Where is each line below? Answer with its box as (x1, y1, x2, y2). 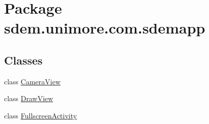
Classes (4, 52, 43, 68)
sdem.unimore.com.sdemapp (4, 17, 205, 38)
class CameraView (4, 76, 61, 86)
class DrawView (4, 93, 53, 104)
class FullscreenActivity (4, 110, 77, 120)
